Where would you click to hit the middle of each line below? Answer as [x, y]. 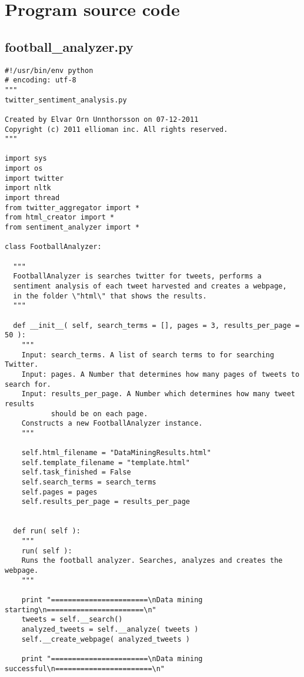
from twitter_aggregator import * [72, 208]
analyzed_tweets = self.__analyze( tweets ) [110, 629]
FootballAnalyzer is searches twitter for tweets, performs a [137, 276]
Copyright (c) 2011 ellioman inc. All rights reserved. [116, 129]
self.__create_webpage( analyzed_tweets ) [106, 639]
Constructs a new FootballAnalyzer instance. [112, 424]
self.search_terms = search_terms [89, 482]
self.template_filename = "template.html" [106, 462]
